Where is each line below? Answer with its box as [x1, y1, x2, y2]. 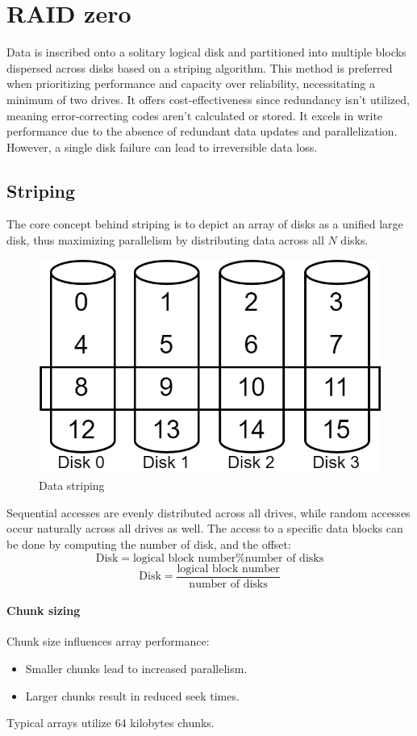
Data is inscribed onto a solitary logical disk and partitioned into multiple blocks [6, 44, 407, 61]
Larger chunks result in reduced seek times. [25, 687, 240, 704]
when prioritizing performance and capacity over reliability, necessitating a [6, 75, 375, 92]
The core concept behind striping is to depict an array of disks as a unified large [6, 215, 403, 232]
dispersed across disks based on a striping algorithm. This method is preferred [6, 59, 393, 76]
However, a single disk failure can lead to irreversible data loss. [6, 138, 318, 155]
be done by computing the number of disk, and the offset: [6, 536, 291, 553]
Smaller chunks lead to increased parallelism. [25, 660, 248, 677]
